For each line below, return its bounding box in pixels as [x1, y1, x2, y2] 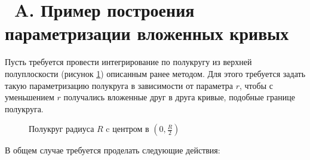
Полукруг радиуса [29, 122, 94, 135]
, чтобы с [239, 79, 273, 91]
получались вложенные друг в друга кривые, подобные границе [63, 91, 295, 103]
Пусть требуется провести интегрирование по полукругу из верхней [5, 56, 252, 68]
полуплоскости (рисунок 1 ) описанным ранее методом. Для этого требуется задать [5, 67, 306, 79]
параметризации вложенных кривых [5, 21, 289, 45]
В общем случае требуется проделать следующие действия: [5, 144, 220, 156]
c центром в [106, 122, 149, 135]
